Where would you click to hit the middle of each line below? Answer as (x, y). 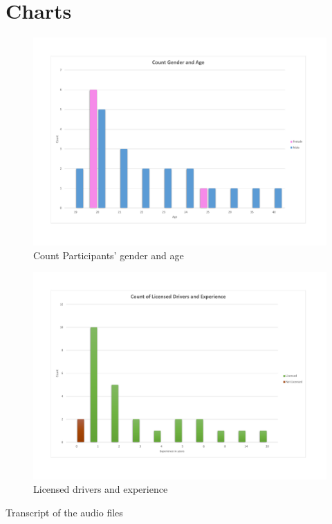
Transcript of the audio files (64, 513)
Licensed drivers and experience (101, 489)
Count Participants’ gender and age (109, 255)
